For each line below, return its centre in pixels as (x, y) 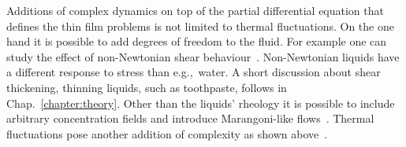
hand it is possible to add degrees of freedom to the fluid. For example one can (197, 41)
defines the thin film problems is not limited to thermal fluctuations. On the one (200, 26)
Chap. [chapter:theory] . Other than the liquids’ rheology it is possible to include (201, 103)
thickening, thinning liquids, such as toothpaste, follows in (147, 87)
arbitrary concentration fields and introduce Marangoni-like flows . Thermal (190, 118)
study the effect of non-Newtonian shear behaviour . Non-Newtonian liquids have (203, 56)
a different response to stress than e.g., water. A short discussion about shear (194, 72)
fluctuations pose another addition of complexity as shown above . (167, 133)
